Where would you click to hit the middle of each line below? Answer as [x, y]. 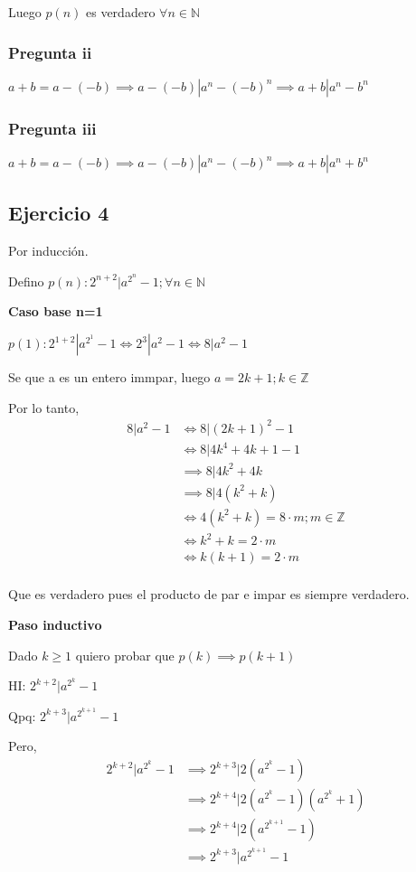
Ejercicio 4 [59, 213]
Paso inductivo [55, 625]
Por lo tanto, [44, 407]
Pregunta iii [52, 128]
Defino [26, 281]
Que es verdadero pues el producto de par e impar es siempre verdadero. [209, 594]
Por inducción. [48, 251]
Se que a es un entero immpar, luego [109, 377]
